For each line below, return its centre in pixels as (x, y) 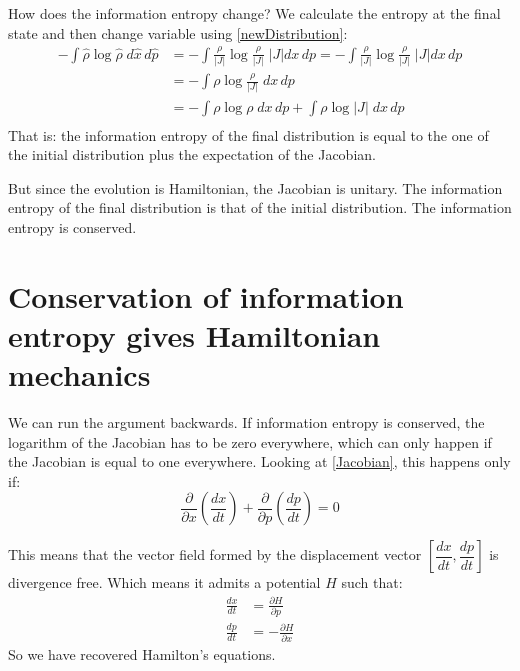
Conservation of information (206, 295)
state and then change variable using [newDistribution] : (178, 32)
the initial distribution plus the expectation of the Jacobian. (192, 154)
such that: (372, 582)
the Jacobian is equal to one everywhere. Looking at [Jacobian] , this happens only (259, 461)
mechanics (79, 374)
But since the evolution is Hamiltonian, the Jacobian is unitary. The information (255, 187)
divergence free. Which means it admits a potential (164, 582)
